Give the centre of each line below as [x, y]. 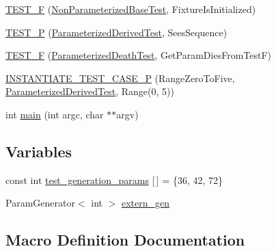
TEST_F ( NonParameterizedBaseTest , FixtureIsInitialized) [131, 9]
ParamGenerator [40, 203]
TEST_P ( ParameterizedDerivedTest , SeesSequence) [116, 32]
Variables [39, 151]
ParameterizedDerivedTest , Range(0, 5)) [90, 91]
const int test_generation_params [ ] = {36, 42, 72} [114, 180]
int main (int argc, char [55, 114]
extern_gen [146, 203]
